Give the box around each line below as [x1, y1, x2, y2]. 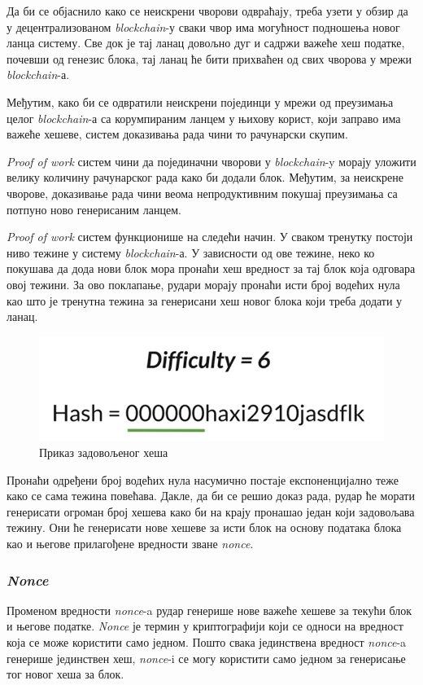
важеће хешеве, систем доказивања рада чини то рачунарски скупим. [7, 125, 348, 143]
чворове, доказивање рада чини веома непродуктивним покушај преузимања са [7, 184, 398, 201]
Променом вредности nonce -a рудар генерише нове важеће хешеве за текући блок [7, 601, 412, 618]
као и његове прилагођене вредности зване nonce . [7, 534, 254, 551]
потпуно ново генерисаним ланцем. [7, 200, 181, 217]
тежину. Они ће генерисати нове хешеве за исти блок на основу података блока [7, 519, 402, 536]
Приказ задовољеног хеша [39, 444, 168, 461]
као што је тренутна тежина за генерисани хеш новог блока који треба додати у [7, 292, 403, 309]
